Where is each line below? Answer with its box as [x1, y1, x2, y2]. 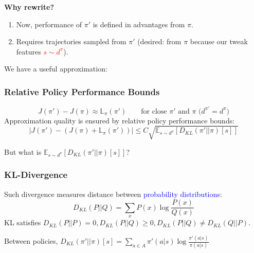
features [16, 46, 41, 57]
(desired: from [137, 36, 182, 47]
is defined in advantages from [93, 19, 185, 29]
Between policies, [4, 236, 58, 246]
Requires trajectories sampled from [16, 36, 126, 47]
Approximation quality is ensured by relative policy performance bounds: [4, 115, 235, 125]
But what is [4, 146, 42, 157]
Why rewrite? [4, 2, 54, 12]
